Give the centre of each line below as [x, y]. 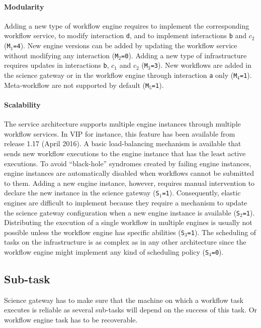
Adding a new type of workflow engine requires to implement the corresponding [127, 25]
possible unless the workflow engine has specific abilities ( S [94, 232]
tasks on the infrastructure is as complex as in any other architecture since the [125, 242]
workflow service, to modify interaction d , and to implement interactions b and [125, 35]
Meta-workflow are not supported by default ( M [77, 85]
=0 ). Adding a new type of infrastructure [184, 55]
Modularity [24, 6]
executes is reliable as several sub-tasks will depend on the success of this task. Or [131, 310]
